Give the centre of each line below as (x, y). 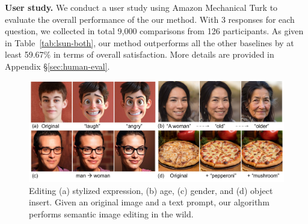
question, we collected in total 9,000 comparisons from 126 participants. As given (154, 31)
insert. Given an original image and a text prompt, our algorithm (149, 202)
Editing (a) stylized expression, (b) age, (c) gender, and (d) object (151, 190)
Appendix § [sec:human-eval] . (57, 66)
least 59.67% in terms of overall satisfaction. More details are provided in (140, 54)
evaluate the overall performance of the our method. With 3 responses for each (150, 19)
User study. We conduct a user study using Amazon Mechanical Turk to (141, 7)
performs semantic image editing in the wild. (111, 214)
